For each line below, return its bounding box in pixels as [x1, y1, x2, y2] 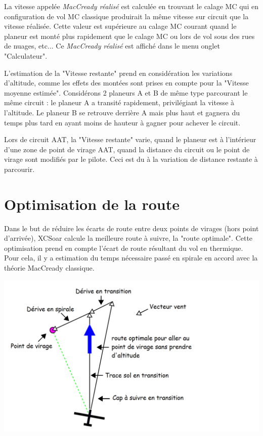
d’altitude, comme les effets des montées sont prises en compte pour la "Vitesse [4, 77, 249, 88]
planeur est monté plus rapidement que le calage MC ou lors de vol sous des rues [4, 30, 255, 41]
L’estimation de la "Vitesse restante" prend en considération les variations [4, 67, 233, 78]
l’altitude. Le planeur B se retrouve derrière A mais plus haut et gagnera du [4, 107, 240, 117]
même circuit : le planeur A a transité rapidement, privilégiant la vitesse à [4, 97, 235, 108]
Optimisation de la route [4, 193, 180, 214]
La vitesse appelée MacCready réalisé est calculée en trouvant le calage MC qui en [4, 1, 258, 11]
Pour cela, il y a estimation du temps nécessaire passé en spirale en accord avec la [4, 252, 258, 263]
